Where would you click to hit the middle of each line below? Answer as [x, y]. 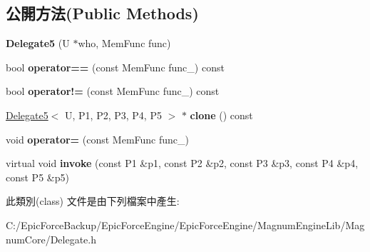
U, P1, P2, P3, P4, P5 [113, 115]
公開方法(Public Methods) [102, 13]
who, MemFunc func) [124, 43]
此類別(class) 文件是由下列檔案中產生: [93, 201]
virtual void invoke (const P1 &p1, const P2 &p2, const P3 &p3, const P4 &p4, [182, 163]
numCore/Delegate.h [51, 239]
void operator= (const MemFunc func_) [97, 139]
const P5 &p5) [37, 177]
